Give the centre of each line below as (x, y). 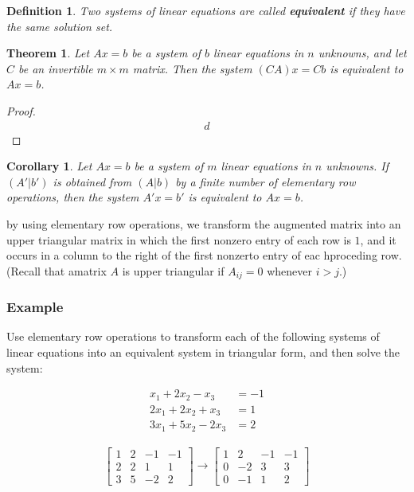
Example (35, 307)
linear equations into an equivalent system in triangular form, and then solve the (203, 352)
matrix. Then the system (192, 68)
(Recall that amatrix (57, 270)
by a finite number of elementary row (266, 181)
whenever (289, 270)
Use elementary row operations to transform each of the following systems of (193, 336)
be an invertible (56, 68)
